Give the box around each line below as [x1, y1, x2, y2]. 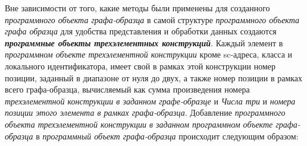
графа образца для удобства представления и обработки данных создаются [5, 25, 277, 37]
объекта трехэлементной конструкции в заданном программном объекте [5, 118, 273, 130]
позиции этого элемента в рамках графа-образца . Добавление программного [5, 106, 286, 119]
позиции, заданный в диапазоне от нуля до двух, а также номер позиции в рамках [5, 71, 303, 84]
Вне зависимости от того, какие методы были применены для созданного [5, 2, 270, 14]
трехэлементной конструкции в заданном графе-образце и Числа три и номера [5, 94, 296, 107]
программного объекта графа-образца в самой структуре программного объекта [5, 13, 299, 26]
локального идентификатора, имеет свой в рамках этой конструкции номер [5, 59, 275, 72]
